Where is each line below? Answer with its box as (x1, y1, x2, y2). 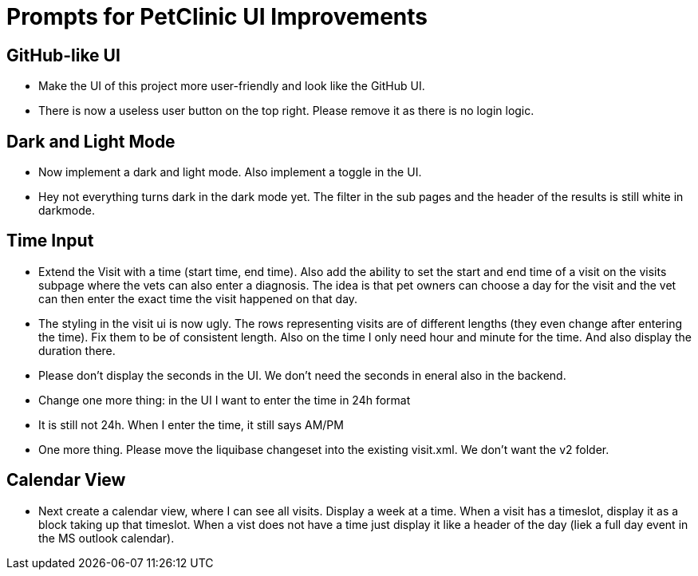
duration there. (38, 343, 116, 357)
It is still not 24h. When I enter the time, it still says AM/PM (38, 417, 344, 432)
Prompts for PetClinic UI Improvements (6, 3, 428, 30)
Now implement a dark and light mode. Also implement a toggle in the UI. (38, 165, 422, 180)
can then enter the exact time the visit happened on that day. (38, 291, 358, 306)
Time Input (6, 231, 94, 251)
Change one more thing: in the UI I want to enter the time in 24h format (38, 393, 411, 407)
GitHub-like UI (6, 45, 120, 65)
